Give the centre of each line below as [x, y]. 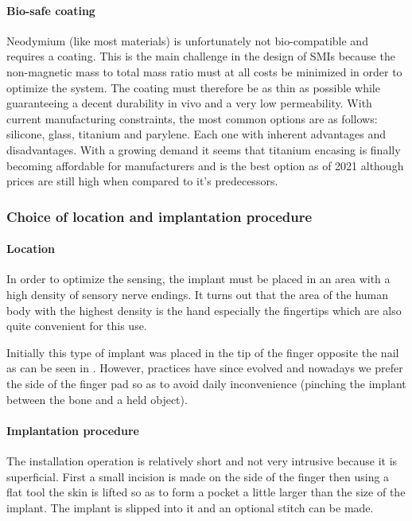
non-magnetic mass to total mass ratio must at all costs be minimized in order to [204, 71]
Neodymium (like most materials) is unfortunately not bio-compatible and [187, 40]
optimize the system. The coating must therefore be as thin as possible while [193, 87]
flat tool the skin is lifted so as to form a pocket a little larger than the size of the [206, 492]
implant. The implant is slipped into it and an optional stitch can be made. [190, 507]
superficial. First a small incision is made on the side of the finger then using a [198, 476]
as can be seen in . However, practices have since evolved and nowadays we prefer [205, 368]
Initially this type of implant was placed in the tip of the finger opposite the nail [203, 352]
